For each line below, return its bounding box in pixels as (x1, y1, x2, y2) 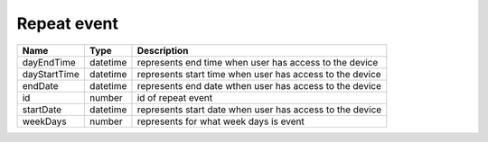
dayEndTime (22, 56, 76, 68)
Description (136, 44, 189, 57)
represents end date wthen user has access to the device (136, 79, 381, 92)
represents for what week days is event (136, 115, 305, 128)
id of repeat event (136, 91, 212, 103)
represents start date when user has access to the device (136, 103, 382, 116)
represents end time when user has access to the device (136, 56, 379, 68)
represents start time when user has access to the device (136, 67, 381, 80)
